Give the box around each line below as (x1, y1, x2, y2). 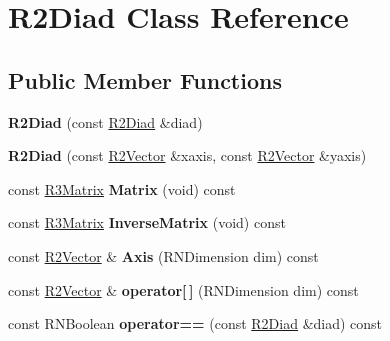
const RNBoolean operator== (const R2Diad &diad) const (8, 313, 383, 334)
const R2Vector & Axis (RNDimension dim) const (8, 245, 319, 266)
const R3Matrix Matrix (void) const (8, 178, 236, 199)
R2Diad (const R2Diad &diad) (8, 111, 203, 132)
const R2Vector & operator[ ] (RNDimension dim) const (8, 279, 359, 300)
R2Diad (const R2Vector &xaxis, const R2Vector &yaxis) (8, 145, 367, 166)
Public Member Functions (8, 64, 282, 95)
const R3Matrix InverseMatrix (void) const (8, 212, 286, 233)
